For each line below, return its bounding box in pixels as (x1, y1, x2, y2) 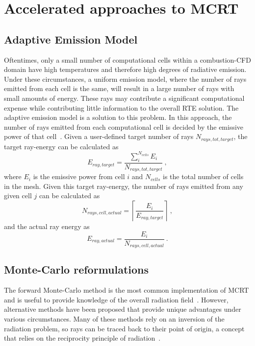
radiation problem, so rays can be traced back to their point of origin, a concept (4, 323, 245, 333)
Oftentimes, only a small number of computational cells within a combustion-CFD (4, 54, 251, 65)
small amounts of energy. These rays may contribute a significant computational (4, 92, 245, 103)
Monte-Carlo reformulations (4, 262, 149, 277)
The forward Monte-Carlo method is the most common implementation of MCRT (4, 285, 249, 295)
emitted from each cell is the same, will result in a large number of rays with (4, 83, 234, 93)
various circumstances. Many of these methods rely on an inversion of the (4, 314, 225, 324)
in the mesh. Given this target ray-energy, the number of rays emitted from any (4, 181, 243, 191)
